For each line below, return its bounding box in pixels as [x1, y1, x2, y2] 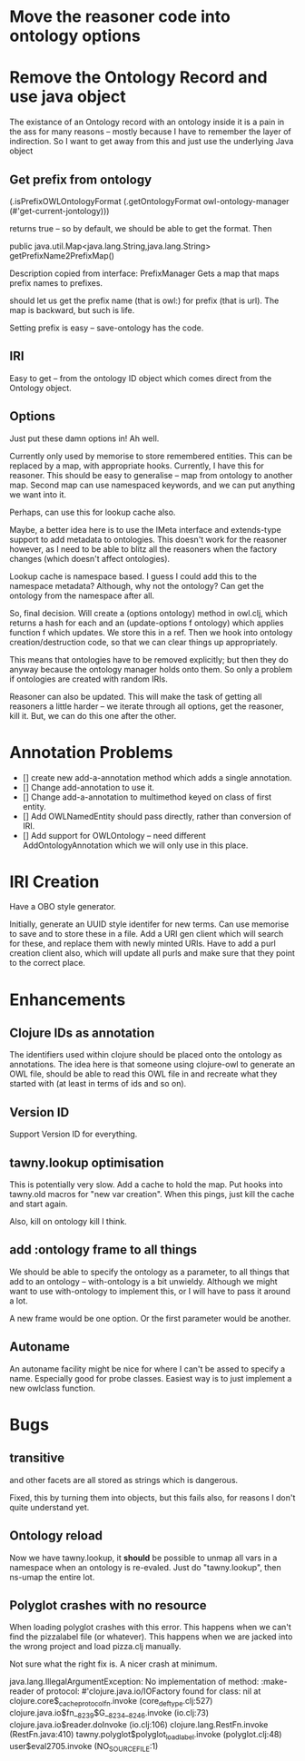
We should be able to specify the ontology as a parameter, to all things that [9, 1266, 290, 1277]
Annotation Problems [9, 742, 173, 762]
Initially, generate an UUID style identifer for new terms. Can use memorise [9, 919, 290, 930]
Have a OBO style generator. [9, 901, 116, 912]
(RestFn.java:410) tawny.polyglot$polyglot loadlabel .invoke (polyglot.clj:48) [9, 1728, 282, 1742]
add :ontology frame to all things [9, 1242, 198, 1258]
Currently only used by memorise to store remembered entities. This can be [9, 450, 293, 461]
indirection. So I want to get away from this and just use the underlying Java [9, 136, 294, 147]
